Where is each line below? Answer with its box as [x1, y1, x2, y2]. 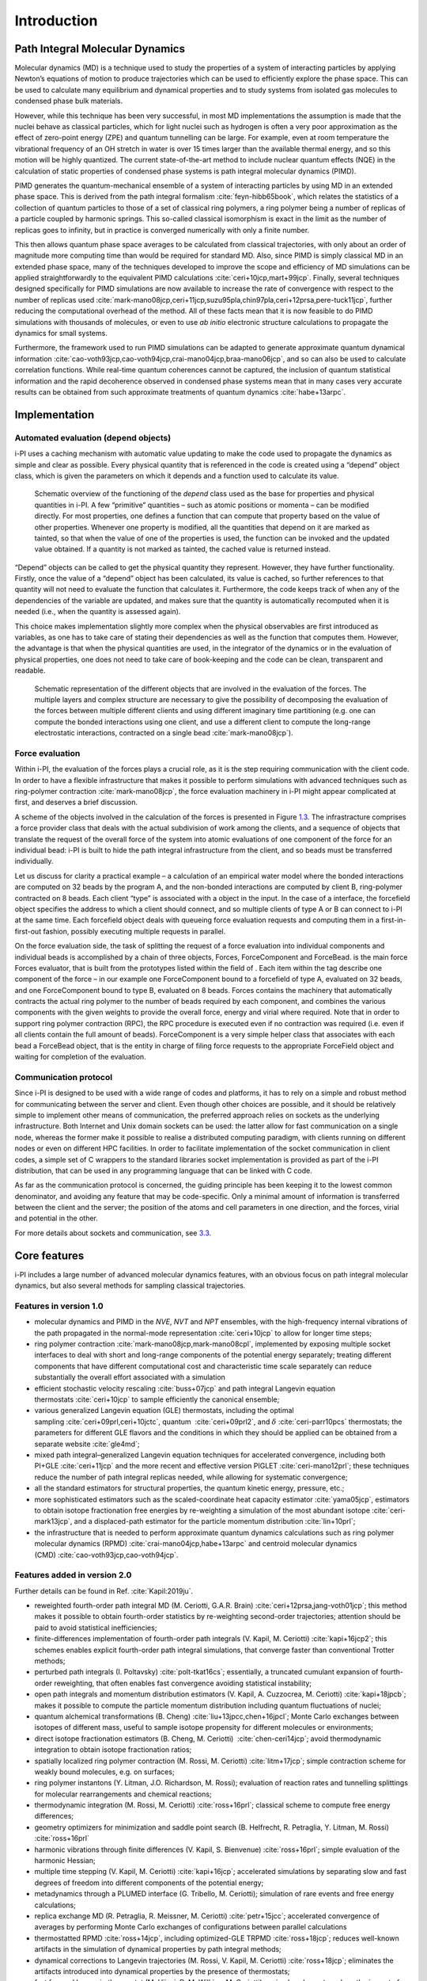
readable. [14, 666, 46, 675]
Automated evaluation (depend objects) [14, 432, 172, 443]
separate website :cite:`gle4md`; [34, 1439, 140, 1449]
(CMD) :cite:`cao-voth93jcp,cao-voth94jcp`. [34, 1550, 179, 1559]
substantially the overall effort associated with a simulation [34, 1372, 225, 1382]
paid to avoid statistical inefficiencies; [34, 1623, 157, 1632]
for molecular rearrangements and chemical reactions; [34, 1789, 213, 1799]
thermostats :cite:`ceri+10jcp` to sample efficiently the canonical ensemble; [34, 1395, 280, 1404]
